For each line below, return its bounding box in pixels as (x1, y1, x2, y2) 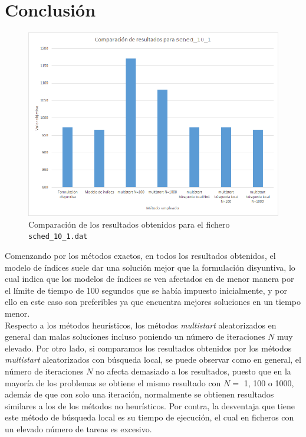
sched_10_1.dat (28, 232, 88, 241)
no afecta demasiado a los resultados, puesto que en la (96, 365, 291, 377)
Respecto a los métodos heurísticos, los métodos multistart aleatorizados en (5, 318, 277, 331)
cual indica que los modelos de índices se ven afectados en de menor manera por (5, 272, 294, 285)
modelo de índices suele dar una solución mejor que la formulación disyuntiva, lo (5, 261, 295, 273)
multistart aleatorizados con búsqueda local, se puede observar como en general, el (5, 353, 301, 366)
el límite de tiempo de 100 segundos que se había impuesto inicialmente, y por (5, 284, 288, 296)
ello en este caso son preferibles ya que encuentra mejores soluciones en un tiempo (5, 295, 301, 308)
